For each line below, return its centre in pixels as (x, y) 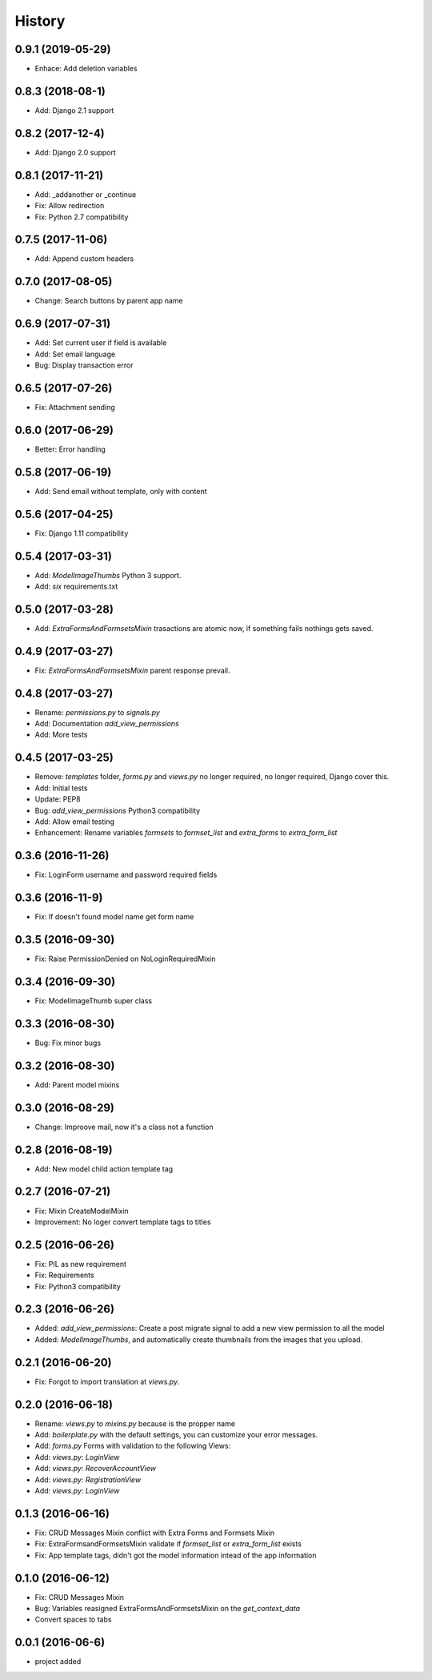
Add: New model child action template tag (104, 1168)
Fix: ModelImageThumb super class (93, 1000)
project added (58, 1662)
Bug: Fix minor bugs (68, 1043)
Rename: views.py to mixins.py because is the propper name (135, 1423)
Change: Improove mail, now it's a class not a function (124, 1127)
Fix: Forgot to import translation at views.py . (107, 1381)
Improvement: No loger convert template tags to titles (123, 1222)
